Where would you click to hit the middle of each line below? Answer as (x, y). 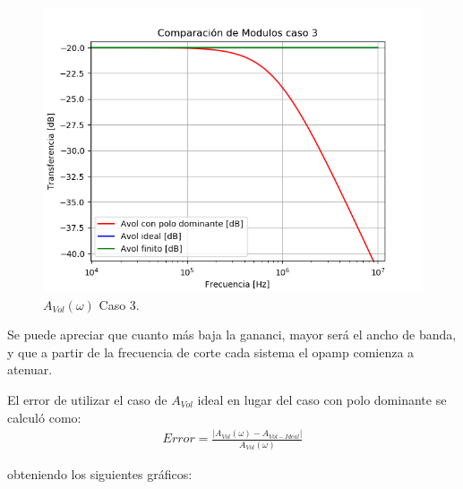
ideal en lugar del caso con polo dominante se (322, 399)
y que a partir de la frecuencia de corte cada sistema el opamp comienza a (211, 352)
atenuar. (30, 369)
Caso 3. (119, 304)
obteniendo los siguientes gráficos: (100, 473)
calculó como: (44, 417)
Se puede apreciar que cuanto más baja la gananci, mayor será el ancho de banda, (232, 335)
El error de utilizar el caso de (87, 399)
